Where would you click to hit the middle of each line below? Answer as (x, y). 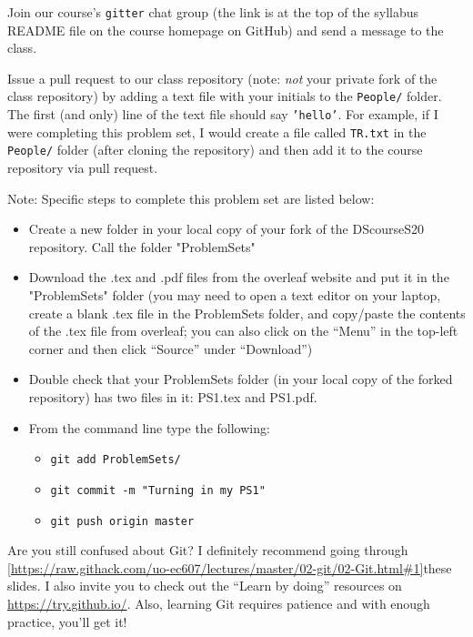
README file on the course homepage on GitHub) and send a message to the (226, 30)
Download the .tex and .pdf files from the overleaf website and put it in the (239, 277)
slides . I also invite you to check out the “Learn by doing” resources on (205, 586)
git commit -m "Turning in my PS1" (158, 490)
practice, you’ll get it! (67, 621)
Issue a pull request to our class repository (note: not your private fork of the (222, 78)
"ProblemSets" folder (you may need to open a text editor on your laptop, (235, 295)
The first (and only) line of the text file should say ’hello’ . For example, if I (223, 114)
